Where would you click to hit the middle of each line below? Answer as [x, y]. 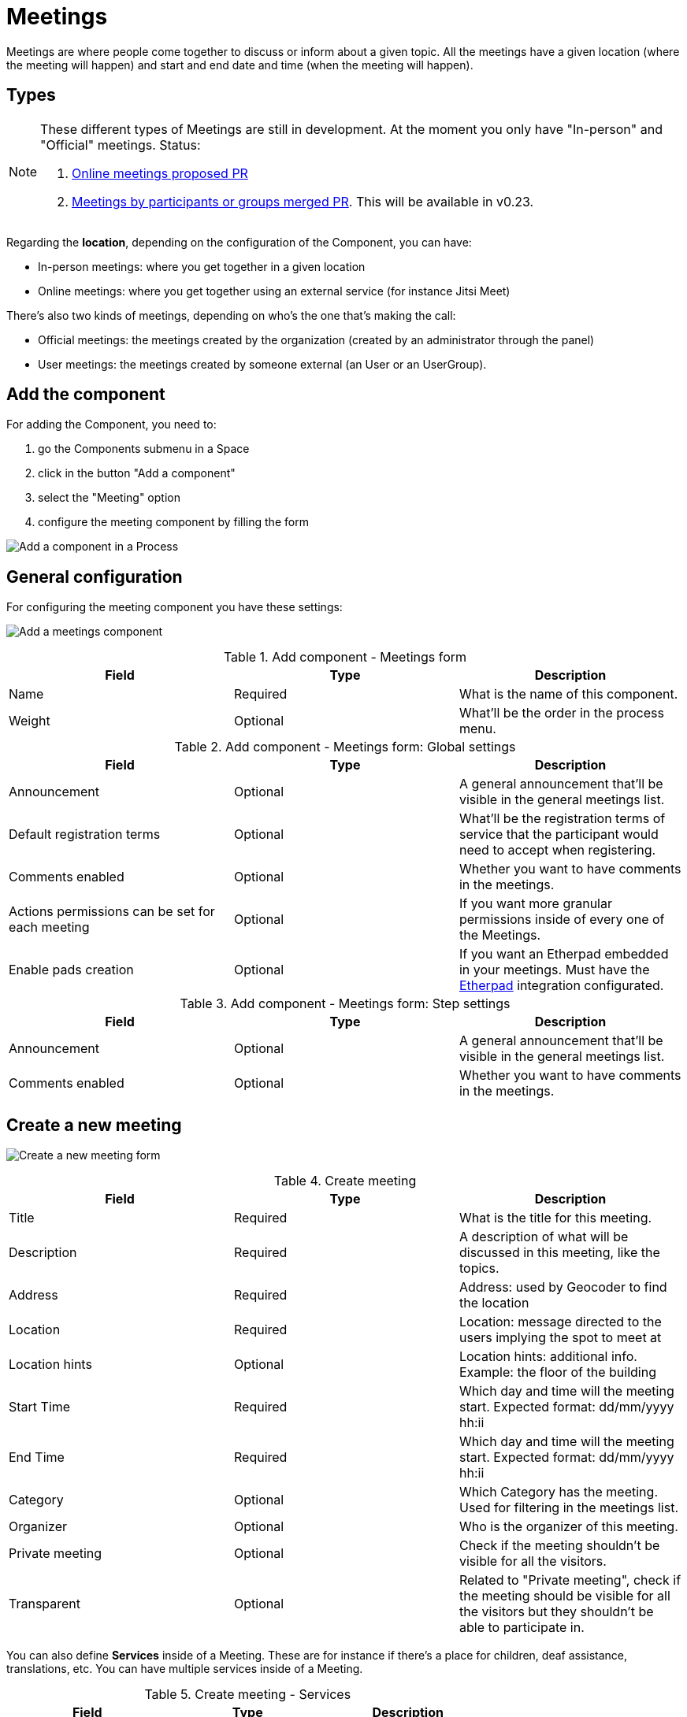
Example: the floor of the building [557, 1372]
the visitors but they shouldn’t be [556, 1612]
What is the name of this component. [568, 694]
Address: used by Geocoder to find [563, 1287]
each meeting [49, 927]
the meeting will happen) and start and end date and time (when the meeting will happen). [240, 65]
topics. [479, 1268]
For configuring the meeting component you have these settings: [175, 607]
